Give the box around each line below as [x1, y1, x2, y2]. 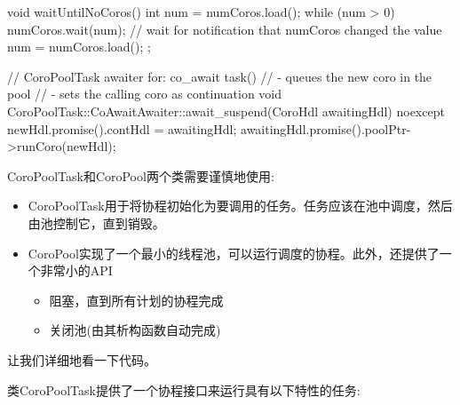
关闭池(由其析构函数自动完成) [49, 321, 221, 339]
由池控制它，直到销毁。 [28, 213, 165, 232]
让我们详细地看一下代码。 [7, 350, 156, 369]
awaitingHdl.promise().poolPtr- [241, 119, 411, 138]
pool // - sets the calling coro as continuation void [7, 84, 282, 103]
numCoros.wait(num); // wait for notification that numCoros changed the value [7, 20, 442, 38]
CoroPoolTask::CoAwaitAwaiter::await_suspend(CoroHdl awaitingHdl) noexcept [7, 101, 445, 120]
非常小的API [40, 261, 113, 280]
